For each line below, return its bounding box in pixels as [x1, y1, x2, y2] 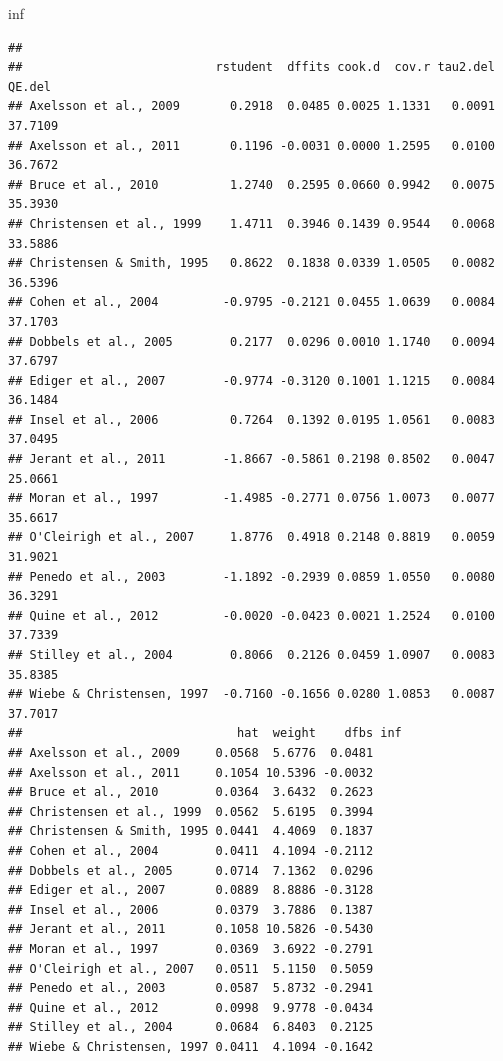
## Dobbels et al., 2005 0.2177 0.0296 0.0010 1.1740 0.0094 [8, 334, 495, 349]
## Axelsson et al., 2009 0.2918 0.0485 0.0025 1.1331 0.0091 [8, 99, 495, 114]
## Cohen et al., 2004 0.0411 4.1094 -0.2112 [8, 843, 374, 858]
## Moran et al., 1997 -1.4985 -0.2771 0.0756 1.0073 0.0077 [8, 491, 495, 506]
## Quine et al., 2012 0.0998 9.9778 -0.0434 [8, 1000, 374, 1015]
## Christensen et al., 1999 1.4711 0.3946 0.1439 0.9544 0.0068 [8, 216, 495, 231]
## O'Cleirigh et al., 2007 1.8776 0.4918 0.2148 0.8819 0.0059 [8, 530, 495, 545]
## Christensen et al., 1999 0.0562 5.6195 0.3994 [8, 804, 374, 819]
